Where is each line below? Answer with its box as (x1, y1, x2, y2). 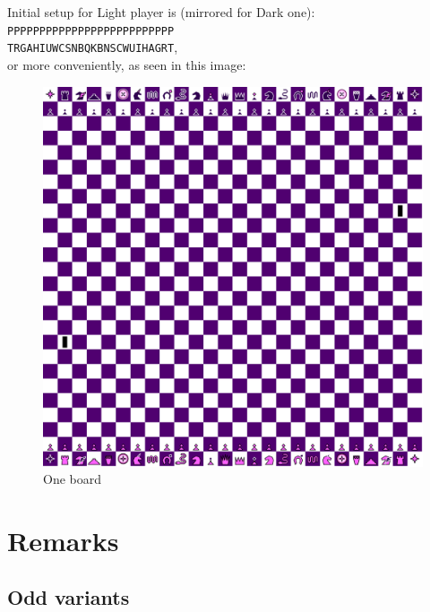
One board (43, 470, 102, 488)
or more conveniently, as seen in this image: (7, 55, 246, 73)
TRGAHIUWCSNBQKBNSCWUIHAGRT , (7, 38, 178, 56)
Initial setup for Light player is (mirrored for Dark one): (7, 3, 315, 21)
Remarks (7, 521, 119, 558)
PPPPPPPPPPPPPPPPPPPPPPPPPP (7, 24, 175, 38)
